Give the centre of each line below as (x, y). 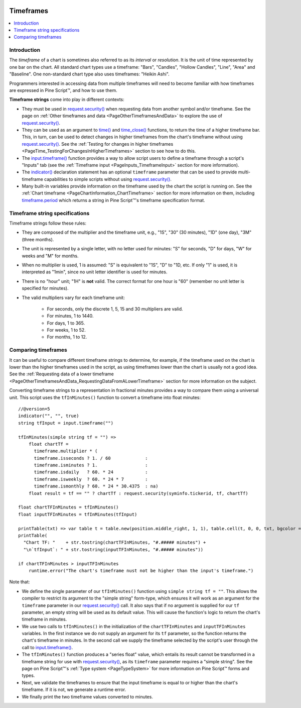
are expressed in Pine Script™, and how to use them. (63, 90)
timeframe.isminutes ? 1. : (91, 465)
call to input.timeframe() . (47, 647)
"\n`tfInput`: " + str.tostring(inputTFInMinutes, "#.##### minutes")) (113, 549)
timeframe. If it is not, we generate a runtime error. (74, 690)
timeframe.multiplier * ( (66, 451)
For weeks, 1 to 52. (66, 330)
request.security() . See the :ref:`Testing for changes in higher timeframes (98, 144)
